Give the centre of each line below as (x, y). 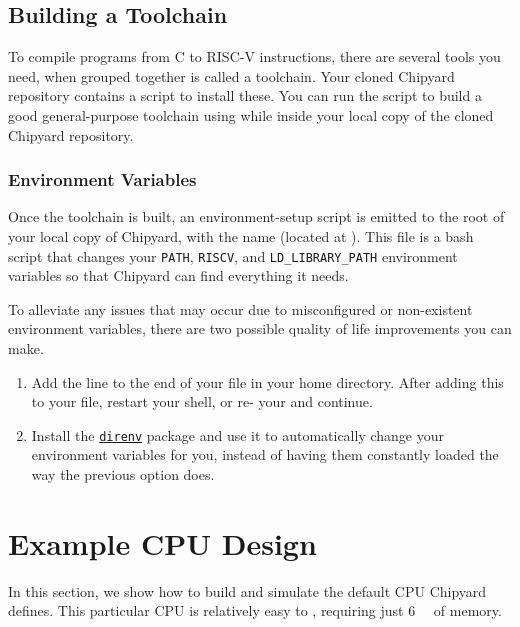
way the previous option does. (123, 474)
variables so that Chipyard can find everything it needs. (178, 275)
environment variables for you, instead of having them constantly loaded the (265, 454)
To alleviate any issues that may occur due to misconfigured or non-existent (240, 308)
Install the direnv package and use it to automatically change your (237, 434)
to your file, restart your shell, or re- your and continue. (202, 401)
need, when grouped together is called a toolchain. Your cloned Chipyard (231, 75)
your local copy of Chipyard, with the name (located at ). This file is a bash (241, 235)
